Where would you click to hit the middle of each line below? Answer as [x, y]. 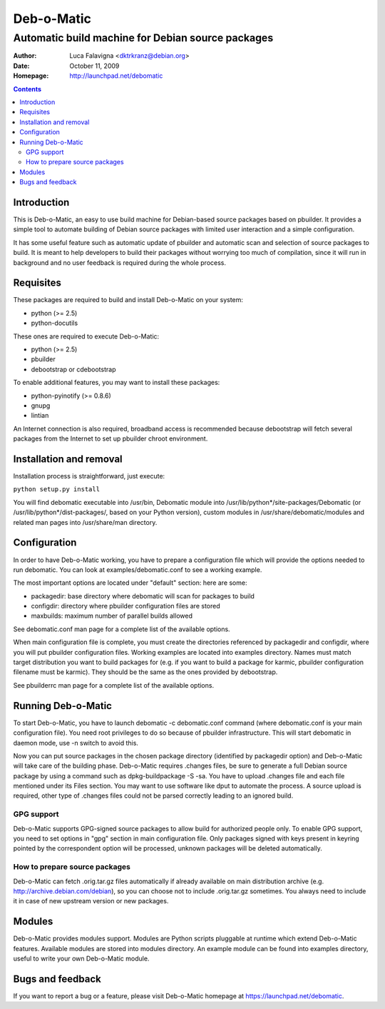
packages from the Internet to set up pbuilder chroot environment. [111, 438]
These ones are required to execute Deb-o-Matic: [86, 336]
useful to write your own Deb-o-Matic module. [81, 958]
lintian [40, 416]
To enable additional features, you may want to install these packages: [117, 383]
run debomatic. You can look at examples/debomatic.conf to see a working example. [138, 569]
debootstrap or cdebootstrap [73, 369]
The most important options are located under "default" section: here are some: [130, 583]
